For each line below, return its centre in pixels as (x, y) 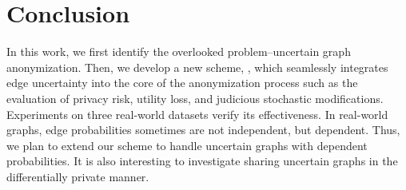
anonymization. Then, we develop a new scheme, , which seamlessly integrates (197, 67)
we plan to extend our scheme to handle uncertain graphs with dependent (187, 145)
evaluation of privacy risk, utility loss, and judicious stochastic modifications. (195, 98)
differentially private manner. (78, 176)
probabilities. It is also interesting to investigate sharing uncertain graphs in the (202, 161)
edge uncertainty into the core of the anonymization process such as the (182, 83)
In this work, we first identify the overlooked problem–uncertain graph (179, 51)
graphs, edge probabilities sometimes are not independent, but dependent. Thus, (203, 130)
